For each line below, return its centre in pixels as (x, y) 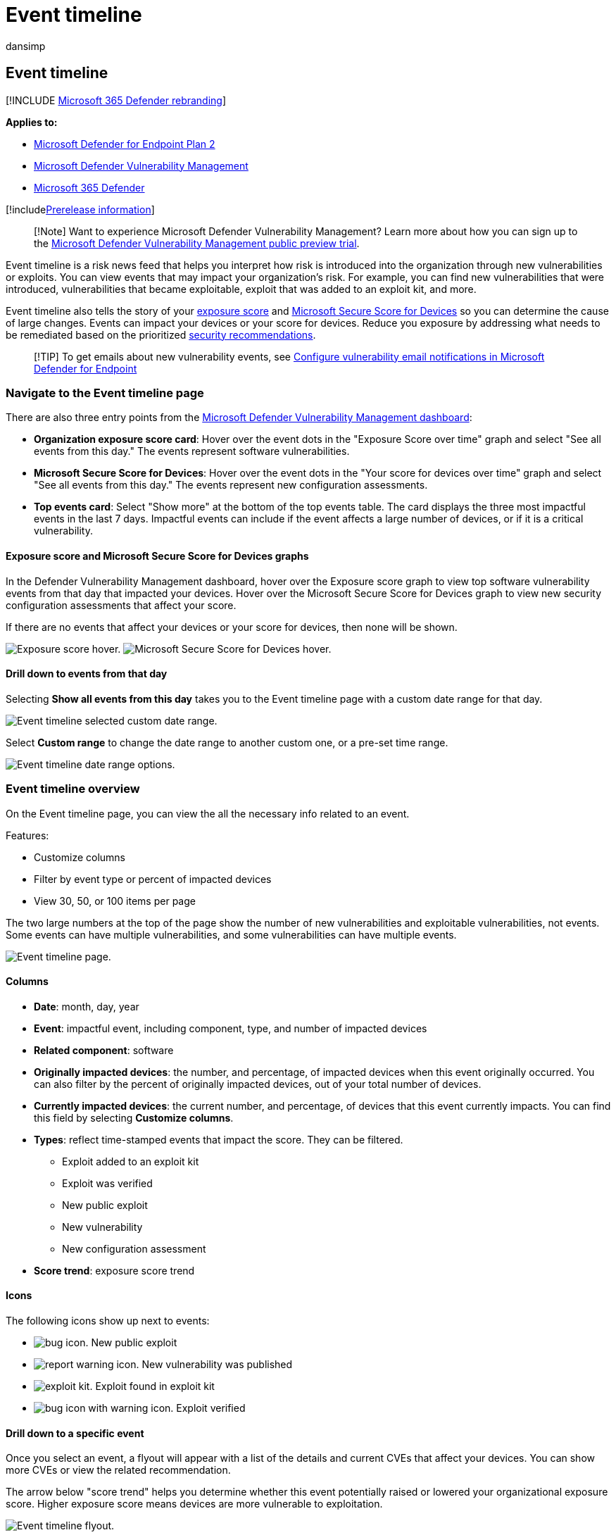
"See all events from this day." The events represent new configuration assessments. (231, 485)
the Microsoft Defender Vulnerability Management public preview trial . (197, 243)
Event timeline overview (73, 789)
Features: (27, 835)
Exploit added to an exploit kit (131, 1161)
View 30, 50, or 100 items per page (115, 901)
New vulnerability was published (217, 1364)
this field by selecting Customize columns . (134, 1117)
